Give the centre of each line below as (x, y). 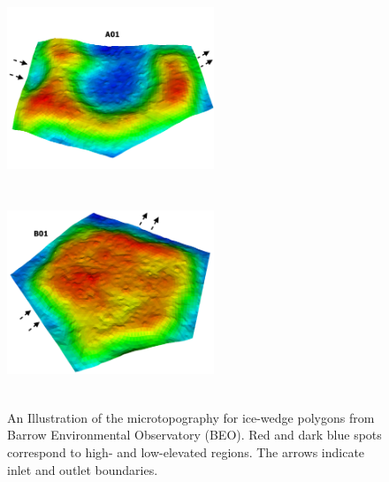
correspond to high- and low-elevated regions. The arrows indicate (186, 451)
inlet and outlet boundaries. (83, 469)
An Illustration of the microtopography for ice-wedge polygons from (191, 417)
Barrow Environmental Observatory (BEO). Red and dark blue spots (194, 435)
